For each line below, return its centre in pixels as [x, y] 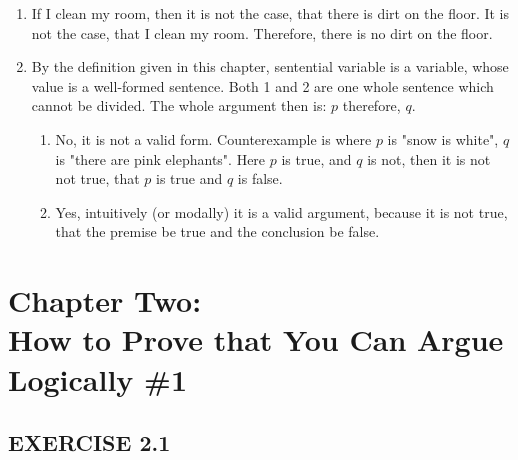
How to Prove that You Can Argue [256, 339]
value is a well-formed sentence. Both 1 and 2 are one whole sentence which [262, 85]
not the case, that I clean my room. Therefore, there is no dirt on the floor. [262, 32]
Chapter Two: [105, 300]
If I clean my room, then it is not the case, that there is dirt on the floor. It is [270, 13]
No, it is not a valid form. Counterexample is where [213, 138]
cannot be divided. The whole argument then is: [179, 105]
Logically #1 [97, 378]
